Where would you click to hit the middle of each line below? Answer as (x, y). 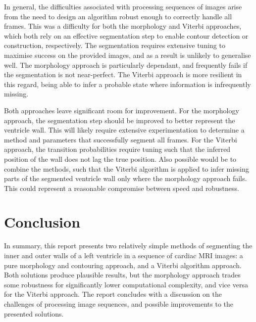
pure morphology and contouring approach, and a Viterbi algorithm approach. (123, 265)
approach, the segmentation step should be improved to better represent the (120, 120)
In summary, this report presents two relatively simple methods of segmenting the (128, 246)
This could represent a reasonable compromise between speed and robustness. (122, 188)
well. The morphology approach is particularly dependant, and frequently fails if (126, 65)
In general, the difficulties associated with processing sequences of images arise (123, 6)
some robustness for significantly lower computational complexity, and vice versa (126, 284)
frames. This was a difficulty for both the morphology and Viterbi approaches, (123, 26)
